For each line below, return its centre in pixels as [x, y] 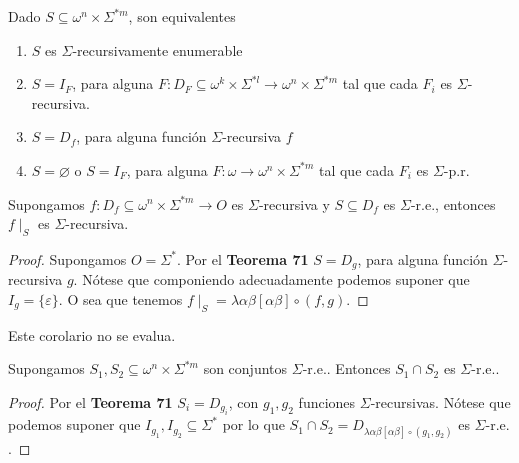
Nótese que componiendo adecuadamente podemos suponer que [276, 279]
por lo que [253, 424]
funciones [327, 401]
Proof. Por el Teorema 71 [90, 401]
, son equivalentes [182, 16]
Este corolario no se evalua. [92, 334]
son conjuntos [245, 368]
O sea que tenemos [125, 299]
